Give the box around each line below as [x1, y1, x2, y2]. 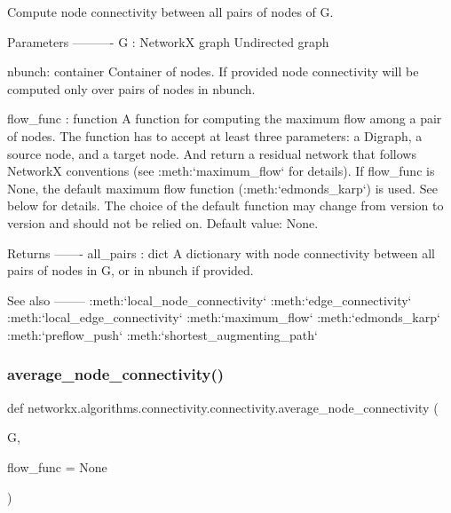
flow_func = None [7, 457, 107, 476]
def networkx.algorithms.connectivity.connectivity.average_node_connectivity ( [7, 398, 439, 416]
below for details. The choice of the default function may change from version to [7, 196, 444, 215]
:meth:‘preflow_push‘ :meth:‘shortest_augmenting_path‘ [7, 325, 318, 343]
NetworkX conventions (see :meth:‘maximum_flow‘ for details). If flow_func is [7, 162, 435, 180]
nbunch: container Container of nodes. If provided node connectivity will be [7, 62, 419, 81]
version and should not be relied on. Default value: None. [7, 213, 319, 232]
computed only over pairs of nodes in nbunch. [7, 79, 256, 98]
